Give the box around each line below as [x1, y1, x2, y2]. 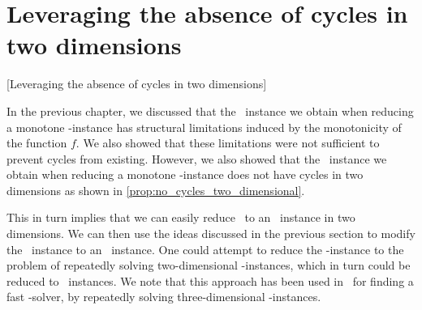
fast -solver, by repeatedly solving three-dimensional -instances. [6, 288, 321, 305]
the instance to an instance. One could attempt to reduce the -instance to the [6, 240, 404, 257]
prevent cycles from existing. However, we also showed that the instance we [6, 150, 387, 167]
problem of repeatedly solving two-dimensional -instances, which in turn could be [6, 257, 411, 274]
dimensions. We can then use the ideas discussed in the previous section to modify [6, 225, 416, 242]
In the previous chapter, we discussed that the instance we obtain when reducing [6, 102, 414, 119]
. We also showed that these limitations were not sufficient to [75, 134, 380, 151]
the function [6, 134, 67, 151]
